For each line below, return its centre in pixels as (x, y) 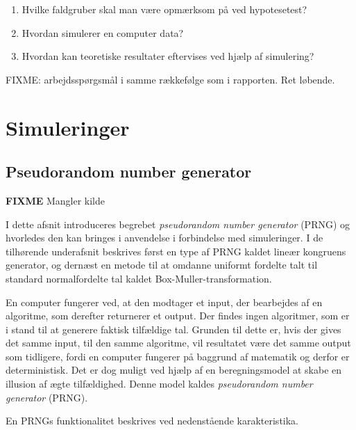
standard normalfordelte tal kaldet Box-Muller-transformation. (139, 278)
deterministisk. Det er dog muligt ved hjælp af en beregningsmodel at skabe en (174, 370)
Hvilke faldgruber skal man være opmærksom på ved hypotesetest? (164, 9)
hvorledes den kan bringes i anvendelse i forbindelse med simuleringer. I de (164, 238)
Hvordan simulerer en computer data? (103, 32)
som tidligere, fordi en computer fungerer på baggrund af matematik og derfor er (178, 356)
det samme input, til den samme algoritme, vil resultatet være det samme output (178, 343)
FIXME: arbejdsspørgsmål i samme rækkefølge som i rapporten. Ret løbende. (170, 79)
